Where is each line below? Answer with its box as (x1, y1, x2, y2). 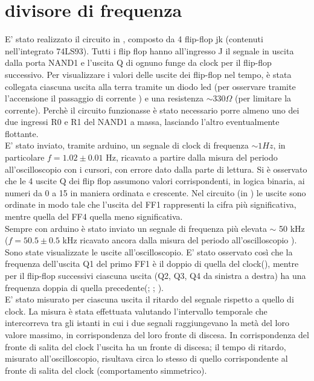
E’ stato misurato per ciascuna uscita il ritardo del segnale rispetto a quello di (5, 293, 294, 306)
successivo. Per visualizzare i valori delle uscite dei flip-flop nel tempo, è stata (5, 68, 292, 80)
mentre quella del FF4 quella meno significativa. (5, 210, 183, 223)
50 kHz (279, 222, 305, 234)
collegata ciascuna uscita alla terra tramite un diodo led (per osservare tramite (5, 80, 296, 92)
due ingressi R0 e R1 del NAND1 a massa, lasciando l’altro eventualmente (5, 115, 280, 128)
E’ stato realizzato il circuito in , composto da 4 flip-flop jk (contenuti (5, 33, 263, 45)
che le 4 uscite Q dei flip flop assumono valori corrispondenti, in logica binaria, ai (5, 174, 305, 187)
